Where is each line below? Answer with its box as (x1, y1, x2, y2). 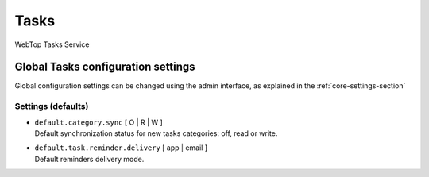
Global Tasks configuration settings (14, 60, 195, 74)
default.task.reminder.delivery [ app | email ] (34, 143, 208, 152)
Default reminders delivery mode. (34, 154, 145, 164)
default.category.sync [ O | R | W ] (34, 117, 163, 127)
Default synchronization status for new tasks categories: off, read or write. (34, 128, 278, 138)
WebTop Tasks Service (14, 40, 90, 49)
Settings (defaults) (14, 101, 89, 112)
